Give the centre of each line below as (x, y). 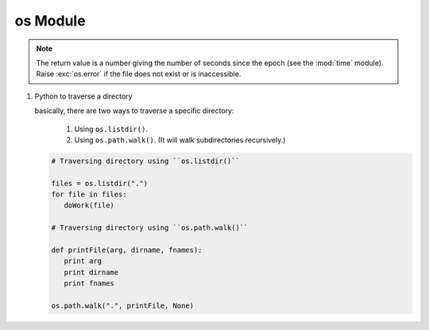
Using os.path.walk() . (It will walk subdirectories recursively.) (180, 140)
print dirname (91, 272)
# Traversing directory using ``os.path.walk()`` (150, 228)
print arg (83, 261)
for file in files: (89, 194)
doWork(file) (89, 206)
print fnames (89, 283)
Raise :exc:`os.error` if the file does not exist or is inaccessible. (139, 74)
